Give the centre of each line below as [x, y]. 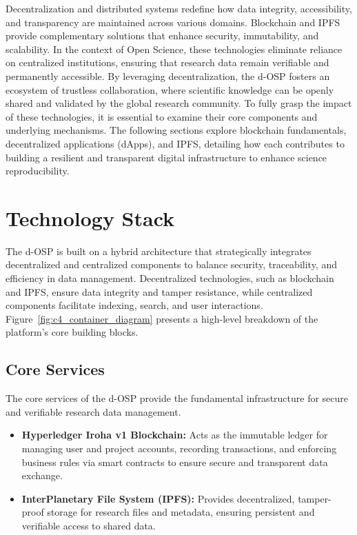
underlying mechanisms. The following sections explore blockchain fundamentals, [176, 130]
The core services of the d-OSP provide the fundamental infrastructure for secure [177, 398]
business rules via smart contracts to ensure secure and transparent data [175, 462]
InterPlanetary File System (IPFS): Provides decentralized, [158, 498]
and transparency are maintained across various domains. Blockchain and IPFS [173, 22]
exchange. [42, 475]
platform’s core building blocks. [72, 332]
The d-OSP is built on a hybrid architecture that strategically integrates [159, 251]
